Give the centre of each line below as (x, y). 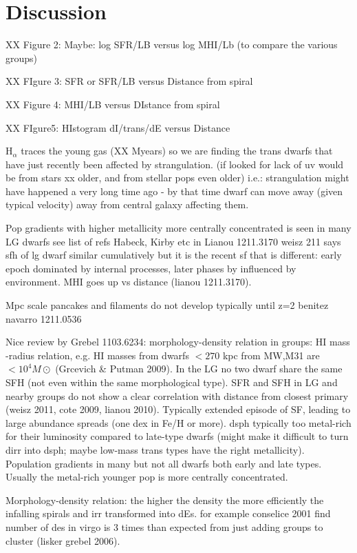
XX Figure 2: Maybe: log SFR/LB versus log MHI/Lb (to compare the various (172, 44)
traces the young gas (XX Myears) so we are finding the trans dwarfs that (177, 151)
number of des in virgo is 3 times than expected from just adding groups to (164, 526)
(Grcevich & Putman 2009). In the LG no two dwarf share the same (199, 369)
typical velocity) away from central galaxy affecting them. (127, 204)
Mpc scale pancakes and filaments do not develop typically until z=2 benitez (167, 305)
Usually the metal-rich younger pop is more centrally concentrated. (147, 477)
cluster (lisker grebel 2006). (63, 540)
